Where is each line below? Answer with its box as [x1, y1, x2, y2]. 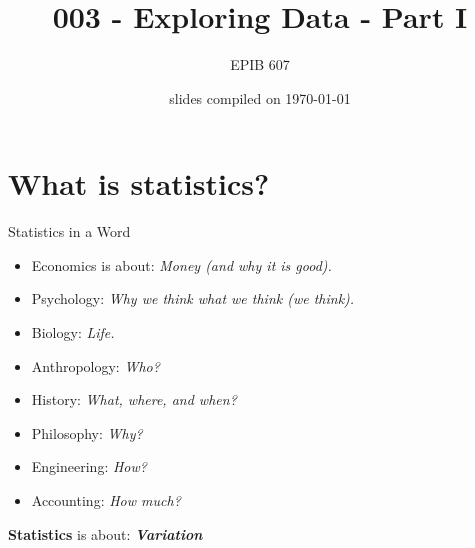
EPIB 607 [230, 54, 290, 75]
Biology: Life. [31, 322, 115, 343]
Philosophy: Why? [31, 422, 143, 443]
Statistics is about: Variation [8, 523, 203, 544]
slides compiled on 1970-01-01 [169, 87, 351, 108]
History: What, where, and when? [31, 389, 237, 410]
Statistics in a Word [8, 221, 131, 242]
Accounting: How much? [31, 490, 181, 510]
